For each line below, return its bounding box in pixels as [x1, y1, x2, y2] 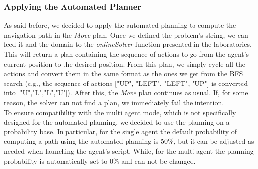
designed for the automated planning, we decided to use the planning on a [4, 117, 230, 127]
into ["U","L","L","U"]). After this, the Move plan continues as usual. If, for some [4, 87, 248, 98]
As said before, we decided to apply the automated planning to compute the [4, 20, 236, 30]
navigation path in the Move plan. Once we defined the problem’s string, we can [4, 29, 248, 40]
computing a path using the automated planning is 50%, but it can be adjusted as [4, 136, 254, 146]
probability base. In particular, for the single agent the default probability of [4, 126, 237, 136]
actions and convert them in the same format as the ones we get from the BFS [4, 68, 243, 79]
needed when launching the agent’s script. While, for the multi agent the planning [4, 145, 254, 156]
